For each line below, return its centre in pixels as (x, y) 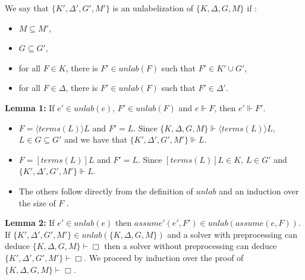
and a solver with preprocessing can (232, 234)
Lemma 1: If (30, 107)
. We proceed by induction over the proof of (164, 257)
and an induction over (259, 191)
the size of (37, 202)
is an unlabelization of (153, 8)
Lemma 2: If (30, 223)
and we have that (96, 139)
